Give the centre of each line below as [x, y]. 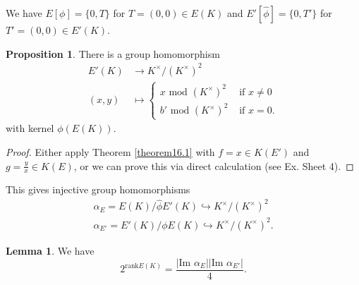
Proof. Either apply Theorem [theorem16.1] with [110, 151]
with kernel [30, 128]
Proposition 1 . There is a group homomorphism [113, 53]
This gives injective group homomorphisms [98, 189]
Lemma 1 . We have [50, 250]
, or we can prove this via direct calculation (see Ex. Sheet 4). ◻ [214, 165]
